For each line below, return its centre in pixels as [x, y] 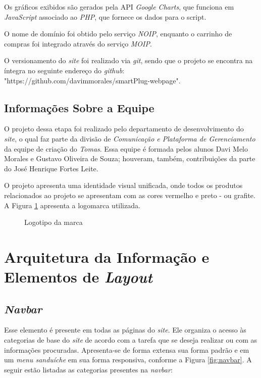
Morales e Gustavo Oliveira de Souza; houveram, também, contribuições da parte [130, 158]
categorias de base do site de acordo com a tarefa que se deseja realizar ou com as [131, 340]
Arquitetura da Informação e [107, 256]
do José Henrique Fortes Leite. [51, 168]
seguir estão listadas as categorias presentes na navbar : [88, 369]
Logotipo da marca [54, 222]
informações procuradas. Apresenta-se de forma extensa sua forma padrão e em [127, 349]
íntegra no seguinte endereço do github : [64, 70]
